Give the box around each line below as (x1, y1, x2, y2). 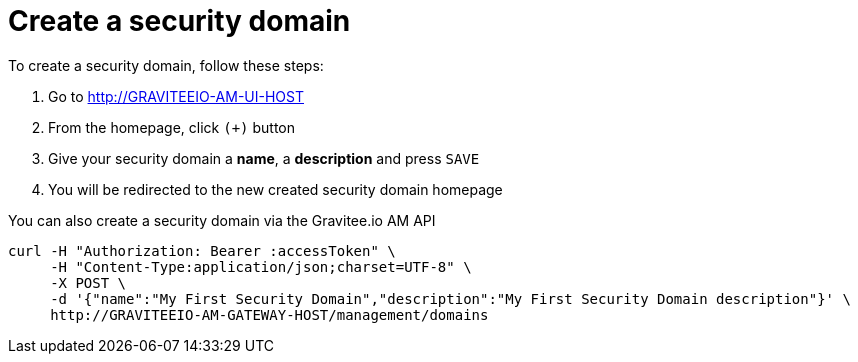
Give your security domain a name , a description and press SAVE (48, 149, 480, 167)
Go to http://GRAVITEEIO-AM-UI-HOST (48, 87, 304, 105)
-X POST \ (50, 274, 127, 291)
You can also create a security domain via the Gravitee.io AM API (8, 211, 436, 229)
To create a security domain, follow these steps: (8, 56, 324, 74)
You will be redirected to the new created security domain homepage (48, 180, 503, 198)
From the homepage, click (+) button (48, 118, 296, 136)
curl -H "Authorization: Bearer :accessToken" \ (8, 242, 396, 259)
